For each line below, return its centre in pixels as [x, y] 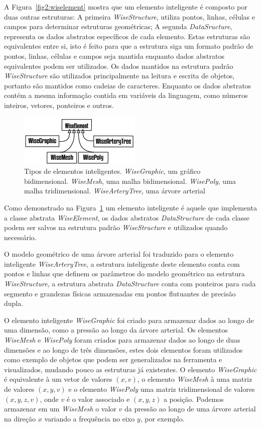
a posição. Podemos [193, 399]
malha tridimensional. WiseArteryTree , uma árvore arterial [115, 191]
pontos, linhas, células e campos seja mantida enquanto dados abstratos [114, 56]
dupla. [14, 303]
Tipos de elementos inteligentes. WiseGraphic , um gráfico [112, 171]
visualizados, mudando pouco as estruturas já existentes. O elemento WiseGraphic [130, 369]
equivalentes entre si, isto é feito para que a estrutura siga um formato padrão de [129, 46]
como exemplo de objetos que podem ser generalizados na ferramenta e [113, 359]
